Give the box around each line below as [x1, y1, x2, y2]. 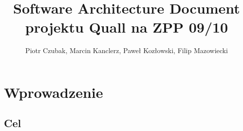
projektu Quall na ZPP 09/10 [25, 17, 228, 37]
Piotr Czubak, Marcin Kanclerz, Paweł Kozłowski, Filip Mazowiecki [25, 45, 228, 56]
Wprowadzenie [4, 82, 103, 102]
